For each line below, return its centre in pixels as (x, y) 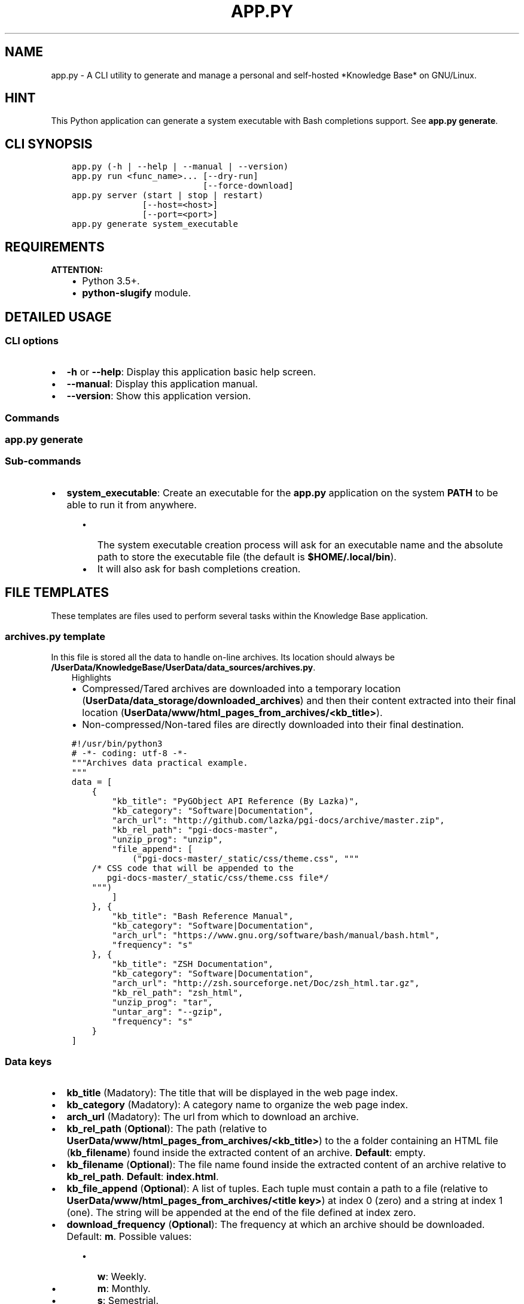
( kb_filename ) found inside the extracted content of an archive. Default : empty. (246, 1153)
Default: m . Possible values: (129, 1237)
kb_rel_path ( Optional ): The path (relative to (167, 1129)
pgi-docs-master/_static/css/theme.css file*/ (218, 878)
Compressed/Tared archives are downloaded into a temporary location (241, 689)
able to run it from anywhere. (132, 504)
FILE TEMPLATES (57, 593)
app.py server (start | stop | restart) (167, 195)
